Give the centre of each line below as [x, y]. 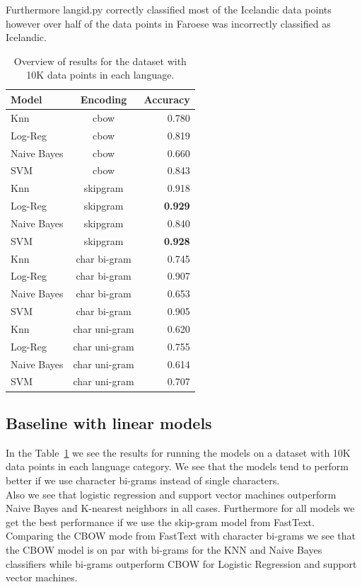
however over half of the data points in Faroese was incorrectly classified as [168, 23]
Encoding [104, 99]
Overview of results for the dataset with [100, 61]
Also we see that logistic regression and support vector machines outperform [171, 494]
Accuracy [167, 99]
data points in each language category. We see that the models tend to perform [177, 466]
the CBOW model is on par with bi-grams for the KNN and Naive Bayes [164, 549]
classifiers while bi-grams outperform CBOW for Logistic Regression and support [181, 563]
